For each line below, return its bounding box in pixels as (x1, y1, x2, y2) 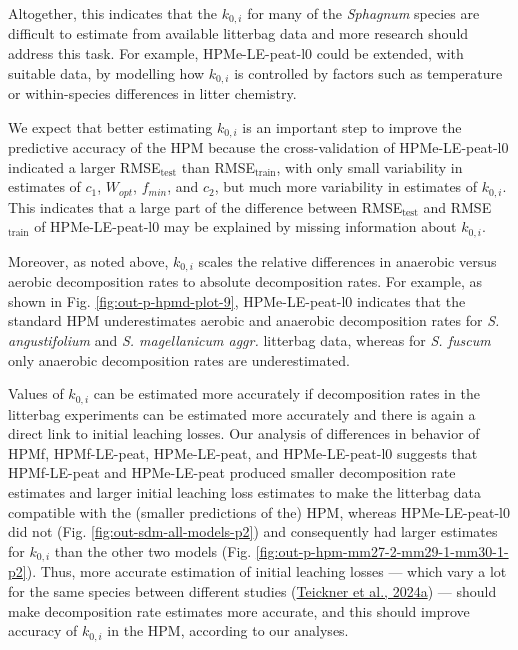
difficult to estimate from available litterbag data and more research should (8, 23, 469, 44)
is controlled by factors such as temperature (234, 62, 503, 83)
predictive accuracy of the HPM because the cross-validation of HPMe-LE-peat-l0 (8, 137, 509, 158)
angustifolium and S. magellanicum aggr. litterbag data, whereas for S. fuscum (8, 330, 491, 351)
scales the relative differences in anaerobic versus (198, 250, 497, 271)
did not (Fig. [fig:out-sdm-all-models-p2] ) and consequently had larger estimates (8, 521, 498, 542)
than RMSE (181, 156, 255, 177)
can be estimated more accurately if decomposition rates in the (93, 383, 480, 404)
